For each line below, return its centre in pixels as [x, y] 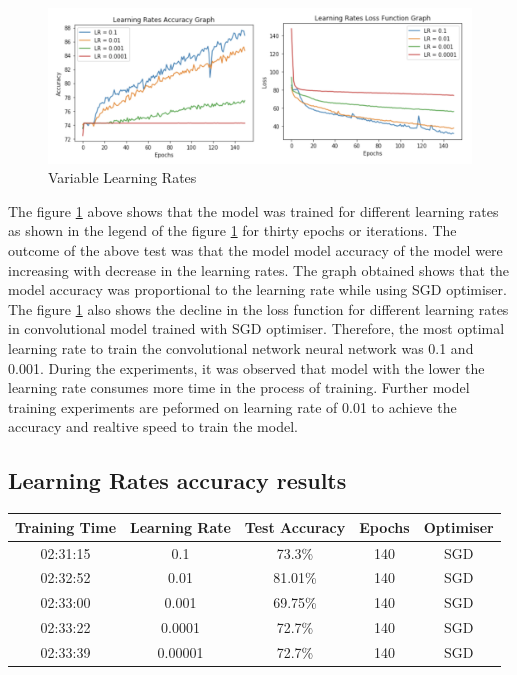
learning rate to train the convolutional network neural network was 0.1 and [241, 348]
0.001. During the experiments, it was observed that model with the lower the [246, 367]
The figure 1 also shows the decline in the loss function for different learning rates [258, 308]
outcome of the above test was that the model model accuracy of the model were [255, 250]
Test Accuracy [295, 526]
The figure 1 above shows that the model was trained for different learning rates [253, 210]
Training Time [66, 526]
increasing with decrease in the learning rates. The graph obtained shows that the [259, 269]
